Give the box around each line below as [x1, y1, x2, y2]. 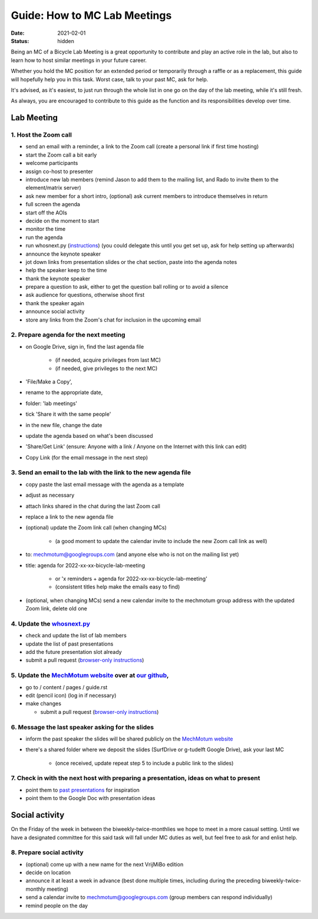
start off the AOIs [25, 209, 68, 216]
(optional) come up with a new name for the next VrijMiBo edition [25, 861, 184, 868]
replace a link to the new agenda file [25, 513, 114, 520]
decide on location [25, 869, 71, 876]
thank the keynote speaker [25, 275, 91, 282]
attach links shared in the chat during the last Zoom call [25, 503, 160, 510]
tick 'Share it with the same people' [25, 411, 111, 418]
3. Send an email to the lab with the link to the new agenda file [11, 468, 191, 477]
